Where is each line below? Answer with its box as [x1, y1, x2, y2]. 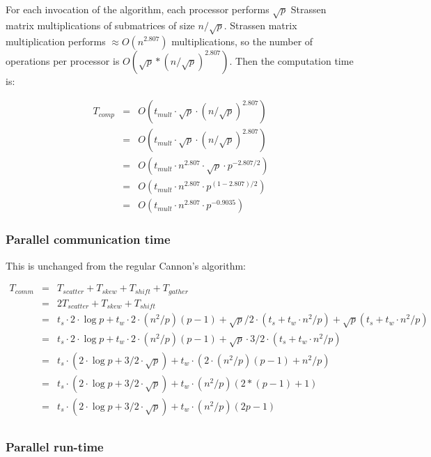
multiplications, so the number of [171, 33, 313, 48]
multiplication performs [6, 33, 106, 48]
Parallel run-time [6, 437, 104, 455]
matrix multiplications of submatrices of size [6, 17, 195, 32]
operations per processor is [6, 53, 120, 68]
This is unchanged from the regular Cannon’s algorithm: [6, 258, 246, 272]
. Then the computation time [229, 53, 354, 68]
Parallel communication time [6, 231, 171, 248]
